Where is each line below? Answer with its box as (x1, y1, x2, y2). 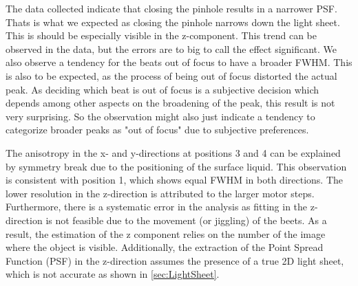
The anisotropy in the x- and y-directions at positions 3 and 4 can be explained (6, 145, 341, 159)
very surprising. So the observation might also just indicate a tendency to (6, 109, 315, 123)
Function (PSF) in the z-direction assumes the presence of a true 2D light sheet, (6, 253, 344, 267)
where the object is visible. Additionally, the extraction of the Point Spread (6, 240, 324, 254)
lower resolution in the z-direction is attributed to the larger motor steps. (6, 186, 315, 200)
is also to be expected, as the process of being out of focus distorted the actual (6, 68, 337, 82)
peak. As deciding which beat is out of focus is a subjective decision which (6, 82, 319, 96)
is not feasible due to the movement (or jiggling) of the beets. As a (45, 212, 327, 227)
